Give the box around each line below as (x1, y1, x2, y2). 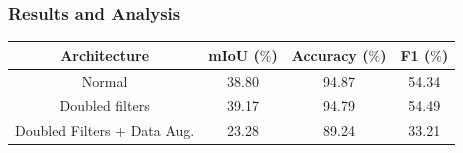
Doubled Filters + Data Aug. (15, 120, 195, 141)
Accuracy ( (291, 44, 369, 65)
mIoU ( (208, 44, 260, 65)
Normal (81, 70, 128, 91)
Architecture (60, 44, 150, 65)
